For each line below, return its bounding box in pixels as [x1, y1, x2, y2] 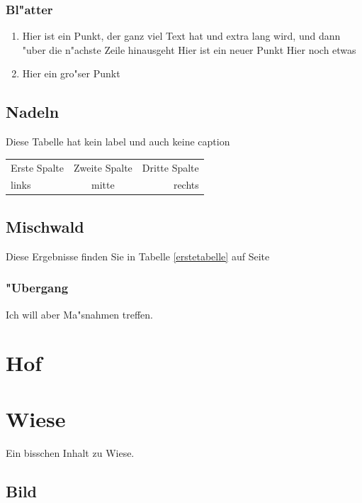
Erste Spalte [11, 160, 64, 175]
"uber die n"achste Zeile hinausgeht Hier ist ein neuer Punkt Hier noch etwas [22, 42, 356, 57]
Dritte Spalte [142, 160, 199, 175]
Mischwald [6, 215, 84, 237]
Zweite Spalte [73, 160, 132, 175]
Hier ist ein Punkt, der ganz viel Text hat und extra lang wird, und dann [22, 28, 341, 43]
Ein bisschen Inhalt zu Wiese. [6, 445, 135, 460]
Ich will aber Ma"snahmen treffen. [6, 306, 153, 321]
